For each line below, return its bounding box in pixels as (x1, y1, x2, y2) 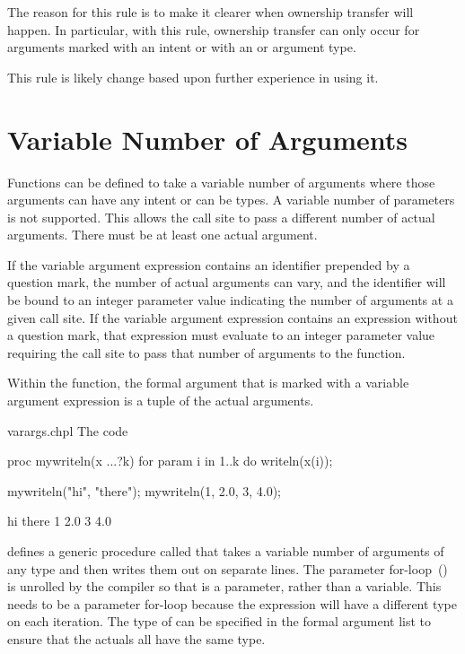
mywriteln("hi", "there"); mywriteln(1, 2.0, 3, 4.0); (7, 481, 281, 500)
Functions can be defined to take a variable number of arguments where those (7, 172, 435, 191)
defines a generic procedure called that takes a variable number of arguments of (7, 542, 444, 560)
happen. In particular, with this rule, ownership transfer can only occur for (7, 20, 420, 39)
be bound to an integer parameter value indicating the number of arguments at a (7, 291, 453, 310)
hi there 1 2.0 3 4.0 (7, 511, 111, 530)
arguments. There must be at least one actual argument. (7, 225, 318, 244)
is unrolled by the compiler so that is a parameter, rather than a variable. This (7, 577, 442, 596)
